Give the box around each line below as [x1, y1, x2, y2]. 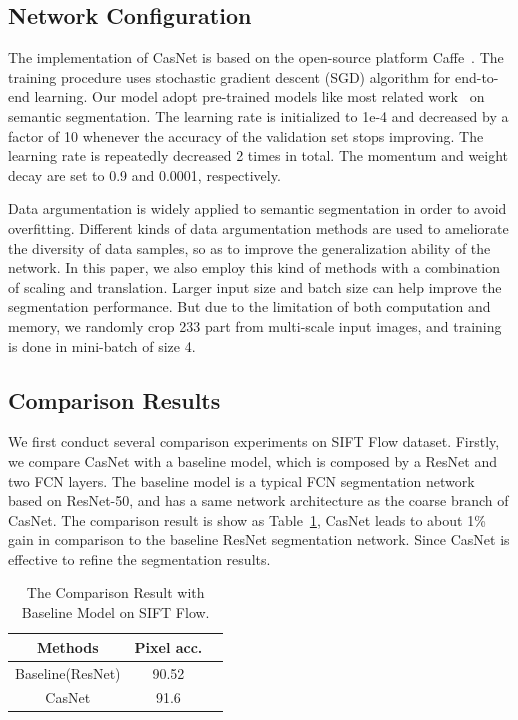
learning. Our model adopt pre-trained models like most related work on [34, 86, 485, 107]
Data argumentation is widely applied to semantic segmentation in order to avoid [8, 198, 507, 219]
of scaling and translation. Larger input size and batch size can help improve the [8, 276, 502, 297]
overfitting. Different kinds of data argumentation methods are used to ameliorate [8, 217, 509, 238]
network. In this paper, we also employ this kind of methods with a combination [8, 257, 500, 278]
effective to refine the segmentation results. [8, 548, 271, 569]
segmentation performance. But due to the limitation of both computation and [8, 296, 491, 317]
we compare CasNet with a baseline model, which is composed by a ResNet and [8, 450, 497, 471]
